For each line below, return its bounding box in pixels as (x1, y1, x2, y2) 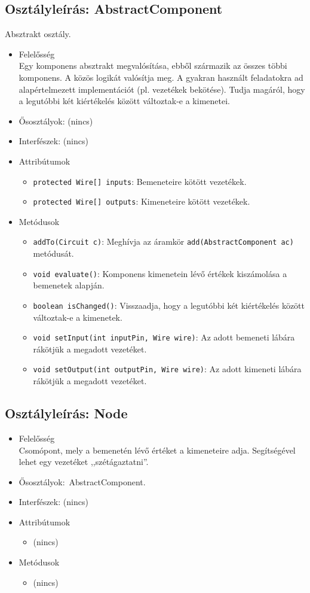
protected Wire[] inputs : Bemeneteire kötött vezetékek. (33, 175, 247, 187)
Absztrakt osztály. (5, 28, 71, 40)
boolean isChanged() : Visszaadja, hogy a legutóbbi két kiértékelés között (33, 299, 305, 311)
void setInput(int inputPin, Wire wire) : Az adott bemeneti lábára (33, 331, 295, 343)
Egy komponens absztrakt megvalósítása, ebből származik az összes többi (19, 59, 287, 72)
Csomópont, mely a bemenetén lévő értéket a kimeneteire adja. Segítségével (19, 443, 296, 456)
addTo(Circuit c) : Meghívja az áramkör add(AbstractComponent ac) (33, 235, 294, 248)
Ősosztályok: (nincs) (19, 114, 93, 127)
